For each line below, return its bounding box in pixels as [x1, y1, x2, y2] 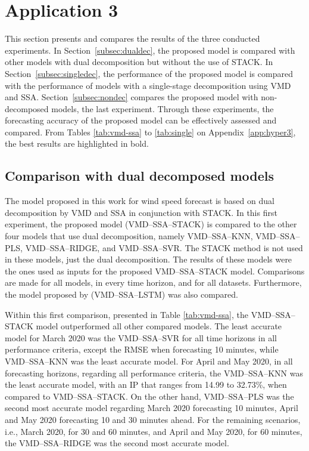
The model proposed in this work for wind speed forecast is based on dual [5, 194, 274, 207]
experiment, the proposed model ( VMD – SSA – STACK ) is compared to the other [5, 218, 297, 230]
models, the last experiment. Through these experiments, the [51, 102, 274, 115]
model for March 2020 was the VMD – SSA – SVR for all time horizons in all [5, 331, 277, 344]
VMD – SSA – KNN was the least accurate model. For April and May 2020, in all [5, 354, 293, 367]
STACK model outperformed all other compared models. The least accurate [5, 320, 282, 332]
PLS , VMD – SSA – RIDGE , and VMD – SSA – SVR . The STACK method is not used [5, 241, 303, 254]
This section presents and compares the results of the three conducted [5, 32, 260, 45]
